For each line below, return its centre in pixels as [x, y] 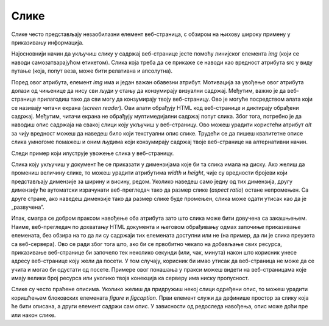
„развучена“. [28, 207]
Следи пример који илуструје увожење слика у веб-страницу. [93, 153]
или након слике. [34, 315]
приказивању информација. [48, 42]
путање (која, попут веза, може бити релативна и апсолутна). [92, 71]
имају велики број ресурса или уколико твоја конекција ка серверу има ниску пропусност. [130, 278]
